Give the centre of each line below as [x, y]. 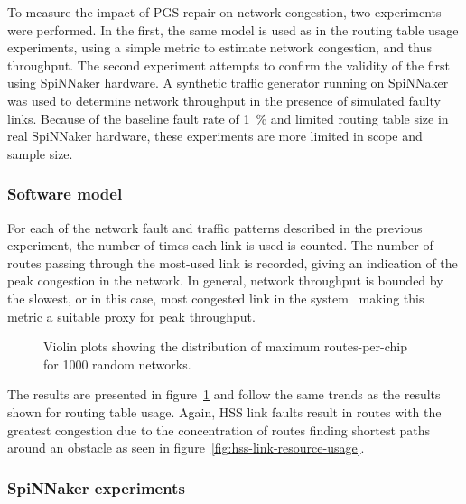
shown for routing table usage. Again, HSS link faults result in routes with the [224, 411]
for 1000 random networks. [117, 364]
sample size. [40, 153]
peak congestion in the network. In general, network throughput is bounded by [225, 280]
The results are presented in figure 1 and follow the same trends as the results [224, 394]
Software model [65, 194]
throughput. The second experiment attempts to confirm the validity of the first [229, 65]
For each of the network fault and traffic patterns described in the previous [215, 227]
